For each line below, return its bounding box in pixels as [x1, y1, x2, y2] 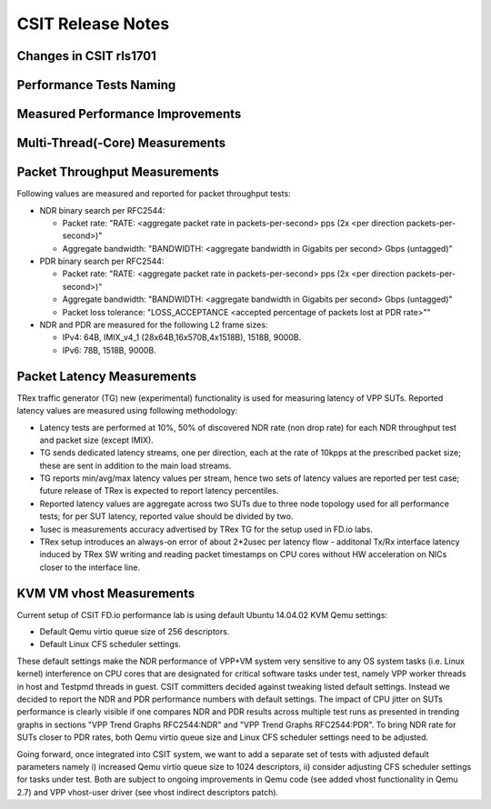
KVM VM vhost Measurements [16, 585, 195, 601]
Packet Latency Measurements [16, 368, 197, 384]
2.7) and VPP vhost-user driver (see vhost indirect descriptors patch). [16, 786, 279, 797]
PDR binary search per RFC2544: [39, 255, 165, 267]
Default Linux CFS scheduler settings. [39, 639, 182, 650]
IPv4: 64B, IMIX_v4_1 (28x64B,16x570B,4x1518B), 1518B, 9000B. [62, 332, 302, 343]
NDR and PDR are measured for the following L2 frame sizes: [39, 319, 268, 331]
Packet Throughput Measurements [16, 165, 220, 180]
